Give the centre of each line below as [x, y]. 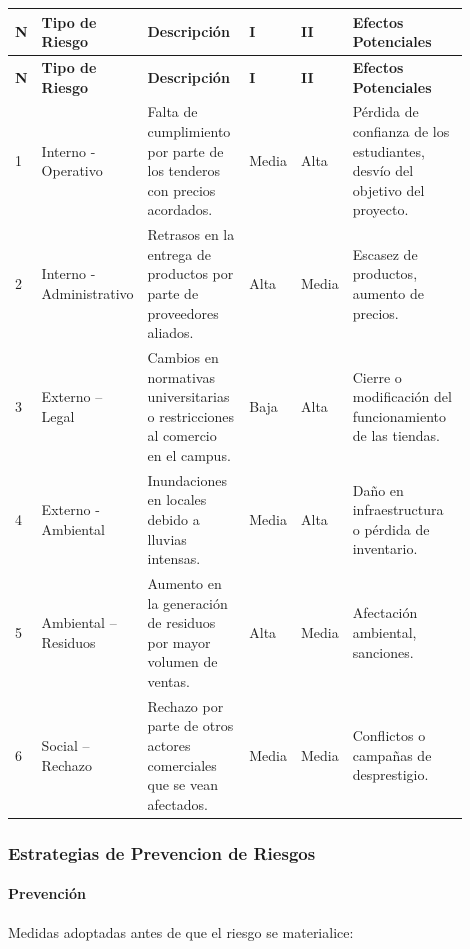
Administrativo [87, 292]
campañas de [392, 754]
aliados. [170, 332]
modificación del [402, 396]
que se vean [182, 784]
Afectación [385, 612]
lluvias [167, 538]
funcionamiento [399, 415]
